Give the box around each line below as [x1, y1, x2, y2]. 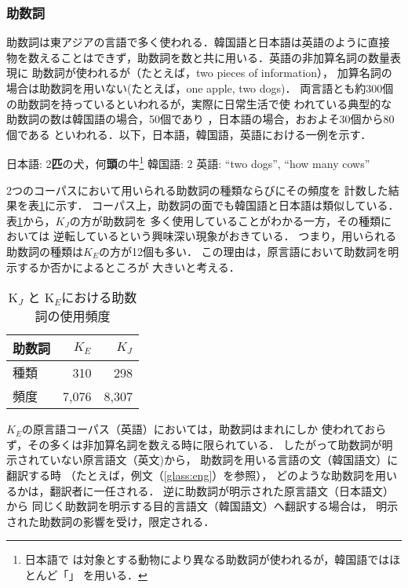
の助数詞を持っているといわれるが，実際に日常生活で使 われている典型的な [6, 95, 392, 111]
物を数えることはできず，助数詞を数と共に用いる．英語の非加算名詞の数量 [6, 49, 390, 65]
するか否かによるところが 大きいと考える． [16, 258, 240, 275]
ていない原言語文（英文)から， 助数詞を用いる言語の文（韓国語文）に [38, 451, 399, 468]
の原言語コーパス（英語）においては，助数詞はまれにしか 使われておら [21, 421, 387, 437]
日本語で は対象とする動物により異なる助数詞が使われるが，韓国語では [24, 551, 390, 568]
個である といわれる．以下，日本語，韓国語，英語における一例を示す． [6, 126, 372, 142]
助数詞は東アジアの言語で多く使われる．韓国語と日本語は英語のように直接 [6, 34, 390, 50]
